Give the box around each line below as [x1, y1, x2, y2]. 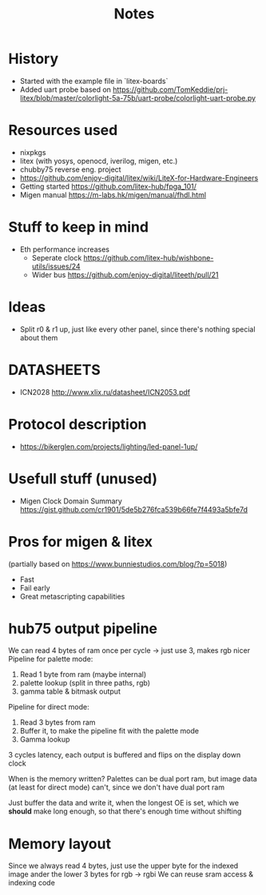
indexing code [8, 878, 56, 888]
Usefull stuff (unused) [8, 469, 158, 487]
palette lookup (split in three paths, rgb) [19, 678, 150, 688]
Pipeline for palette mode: [8, 654, 93, 664]
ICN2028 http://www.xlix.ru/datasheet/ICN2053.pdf [19, 387, 191, 396]
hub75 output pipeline [8, 619, 158, 638]
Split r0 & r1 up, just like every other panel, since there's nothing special [19, 324, 256, 334]
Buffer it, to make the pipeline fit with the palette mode [19, 726, 200, 736]
